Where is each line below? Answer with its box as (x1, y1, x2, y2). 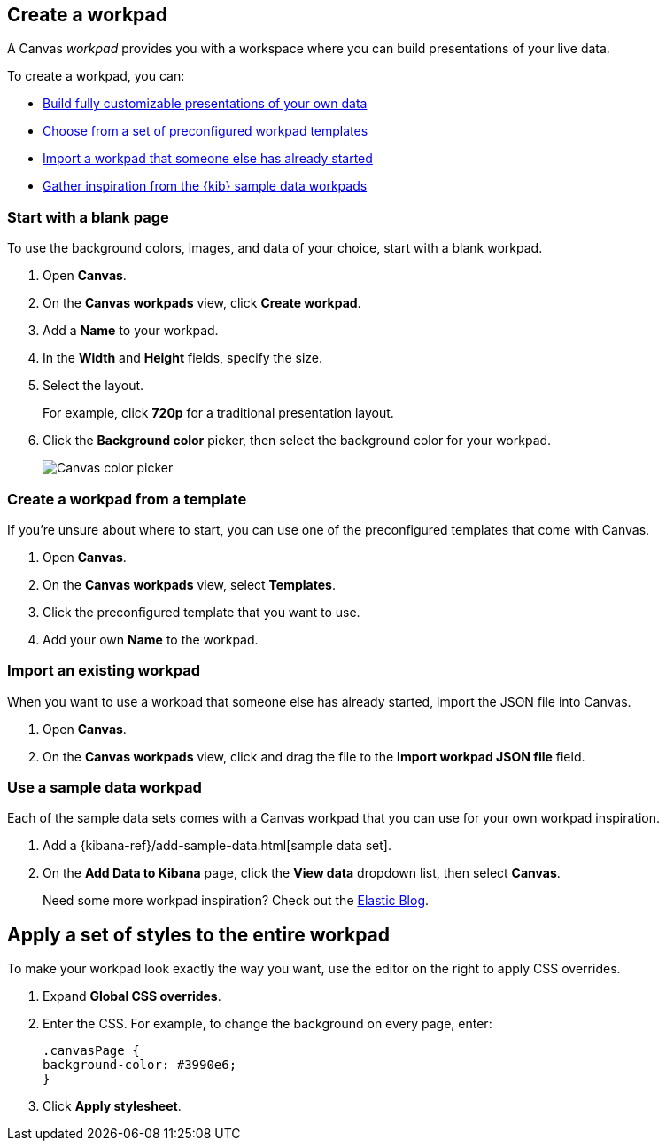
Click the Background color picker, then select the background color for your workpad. (43, 433, 552, 449)
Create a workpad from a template (7, 489, 247, 508)
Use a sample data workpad (7, 778, 202, 797)
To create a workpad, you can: (7, 68, 185, 84)
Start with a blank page (7, 207, 169, 226)
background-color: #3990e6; (43, 1058, 237, 1073)
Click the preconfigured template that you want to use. (43, 604, 360, 620)
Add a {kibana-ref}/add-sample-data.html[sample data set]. (43, 838, 391, 854)
